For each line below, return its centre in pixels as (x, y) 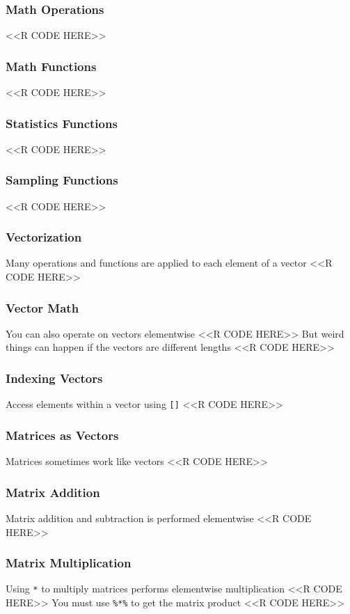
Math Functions (51, 66)
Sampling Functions (62, 180)
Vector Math (42, 307)
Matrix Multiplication (69, 563)
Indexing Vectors (54, 378)
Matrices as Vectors (62, 435)
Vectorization (44, 237)
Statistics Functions (62, 123)
